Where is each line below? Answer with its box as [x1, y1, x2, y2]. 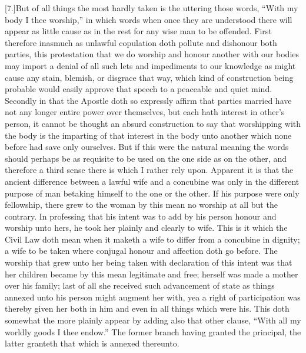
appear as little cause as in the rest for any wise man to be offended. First [5, 25, 272, 37]
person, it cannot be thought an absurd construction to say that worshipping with [5, 117, 301, 129]
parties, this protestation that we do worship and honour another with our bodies [5, 48, 300, 60]
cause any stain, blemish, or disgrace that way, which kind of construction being [5, 71, 294, 83]
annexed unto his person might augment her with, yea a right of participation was [5, 290, 301, 303]
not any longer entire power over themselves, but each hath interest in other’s [5, 106, 285, 118]
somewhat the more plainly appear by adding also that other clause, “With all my [5, 314, 301, 326]
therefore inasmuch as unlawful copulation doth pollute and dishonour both [5, 36, 277, 48]
